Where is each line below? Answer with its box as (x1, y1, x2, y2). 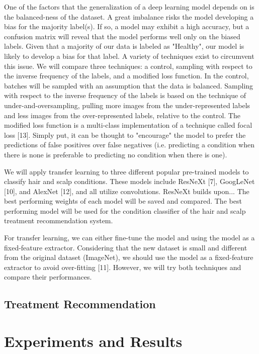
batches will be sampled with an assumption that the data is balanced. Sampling (4, 80, 253, 91)
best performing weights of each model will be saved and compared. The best (4, 196, 242, 206)
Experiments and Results (4, 331, 183, 351)
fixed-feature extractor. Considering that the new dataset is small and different (4, 242, 247, 252)
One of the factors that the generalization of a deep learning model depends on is (4, 2, 254, 12)
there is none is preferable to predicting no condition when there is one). (4, 149, 227, 159)
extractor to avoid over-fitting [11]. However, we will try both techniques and (4, 261, 241, 272)
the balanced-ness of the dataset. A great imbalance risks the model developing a (4, 11, 254, 22)
